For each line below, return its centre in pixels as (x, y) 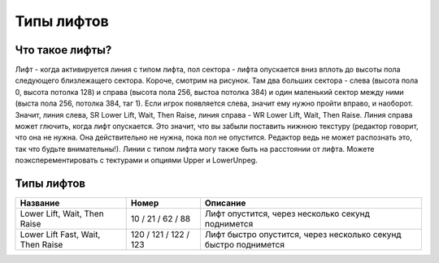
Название (40, 203)
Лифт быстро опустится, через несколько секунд (303, 235)
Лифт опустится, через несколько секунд (287, 213)
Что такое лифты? (63, 50)
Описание (225, 203)
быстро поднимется (244, 245)
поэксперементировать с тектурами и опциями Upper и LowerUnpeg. (136, 160)
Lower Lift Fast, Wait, (60, 235)
